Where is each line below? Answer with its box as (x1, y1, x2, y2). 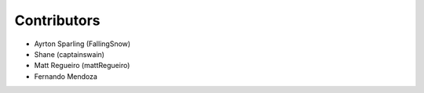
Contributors (14, 12, 101, 29)
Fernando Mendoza (34, 71, 98, 81)
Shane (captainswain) (34, 49, 105, 59)
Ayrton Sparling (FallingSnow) (34, 39, 131, 48)
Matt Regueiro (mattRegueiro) (34, 61, 130, 70)
